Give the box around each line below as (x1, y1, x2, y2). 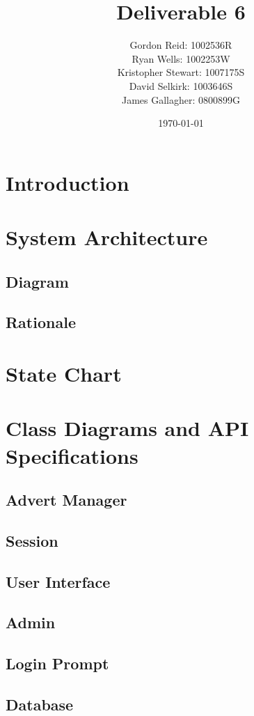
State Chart (6, 359, 122, 387)
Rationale (6, 311, 76, 333)
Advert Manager (6, 489, 127, 511)
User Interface (6, 570, 111, 592)
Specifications (6, 441, 138, 469)
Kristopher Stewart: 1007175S (117, 65, 245, 79)
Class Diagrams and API (6, 414, 249, 442)
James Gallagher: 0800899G (121, 92, 241, 107)
